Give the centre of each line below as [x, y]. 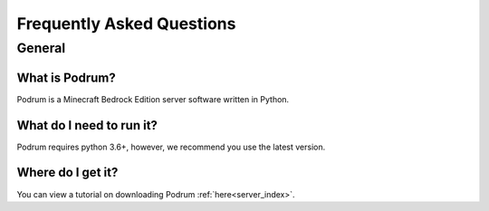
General [41, 48]
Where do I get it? [67, 173]
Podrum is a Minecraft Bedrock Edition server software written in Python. [153, 99]
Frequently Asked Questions [126, 24]
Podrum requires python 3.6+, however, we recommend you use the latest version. [171, 147]
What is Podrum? [67, 77]
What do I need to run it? [87, 125]
